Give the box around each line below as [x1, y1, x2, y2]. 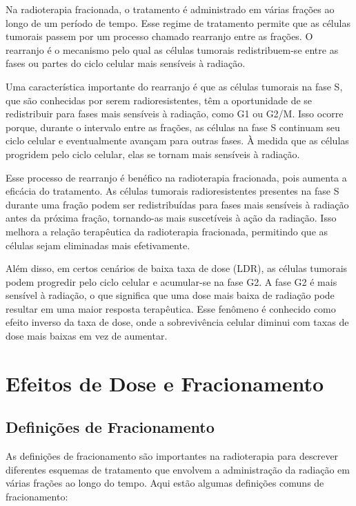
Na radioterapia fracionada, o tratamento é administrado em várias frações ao [6, 2, 335, 16]
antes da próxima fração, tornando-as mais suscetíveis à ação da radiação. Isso [6, 211, 337, 225]
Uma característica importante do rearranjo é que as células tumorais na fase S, [6, 79, 343, 93]
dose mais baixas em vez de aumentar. [6, 329, 168, 343]
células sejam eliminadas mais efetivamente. [6, 237, 190, 252]
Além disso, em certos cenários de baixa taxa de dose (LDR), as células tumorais [6, 261, 348, 275]
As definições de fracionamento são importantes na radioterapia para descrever [6, 449, 339, 463]
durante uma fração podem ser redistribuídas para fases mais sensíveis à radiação [6, 197, 349, 211]
